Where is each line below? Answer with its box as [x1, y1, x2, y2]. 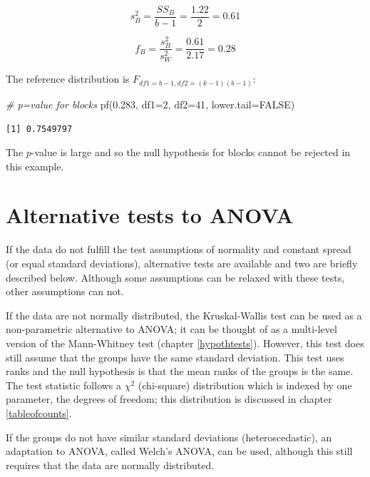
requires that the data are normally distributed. [6, 457, 215, 472]
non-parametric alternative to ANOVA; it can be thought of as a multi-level [6, 322, 337, 337]
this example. [6, 158, 64, 173]
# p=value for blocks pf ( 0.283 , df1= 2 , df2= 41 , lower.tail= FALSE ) [6, 96, 295, 111]
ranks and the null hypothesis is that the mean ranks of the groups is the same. [6, 364, 354, 379]
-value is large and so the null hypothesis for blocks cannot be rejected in [31, 145, 351, 160]
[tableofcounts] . [6, 405, 72, 420]
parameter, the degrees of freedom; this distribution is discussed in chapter [6, 391, 332, 406]
